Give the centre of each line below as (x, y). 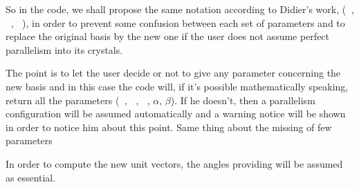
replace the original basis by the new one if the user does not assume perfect (168, 36)
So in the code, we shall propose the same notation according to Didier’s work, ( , (180, 9)
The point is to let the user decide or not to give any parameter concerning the (173, 73)
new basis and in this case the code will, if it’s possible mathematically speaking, (177, 86)
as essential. (31, 177)
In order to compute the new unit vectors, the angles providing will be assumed (174, 163)
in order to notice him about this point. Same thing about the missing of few (169, 127)
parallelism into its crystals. (64, 49)
